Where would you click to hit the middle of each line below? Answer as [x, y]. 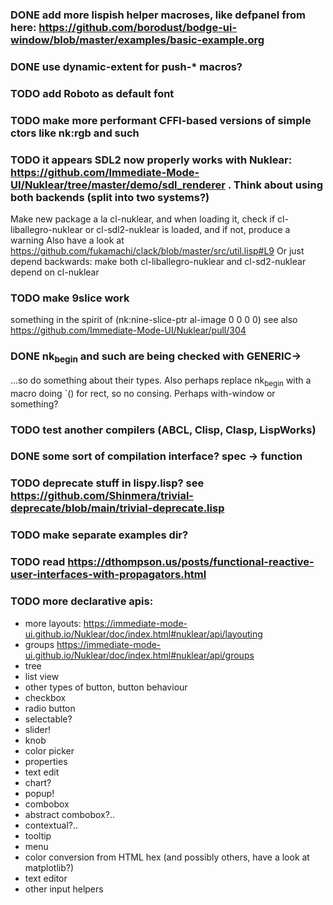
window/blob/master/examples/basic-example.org [137, 40]
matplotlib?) [49, 867]
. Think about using [275, 185]
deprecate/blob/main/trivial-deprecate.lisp [117, 508]
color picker [49, 750]
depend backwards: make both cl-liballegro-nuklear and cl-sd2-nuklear [158, 261]
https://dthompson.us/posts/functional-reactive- [191, 562]
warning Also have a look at [67, 240]
